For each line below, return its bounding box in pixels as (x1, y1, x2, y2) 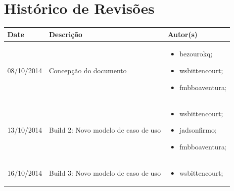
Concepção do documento (49, 65, 127, 76)
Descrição (49, 29, 83, 39)
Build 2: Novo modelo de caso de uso (49, 125, 161, 135)
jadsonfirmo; (179, 125, 217, 135)
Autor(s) (167, 29, 198, 39)
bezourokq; (179, 48, 213, 59)
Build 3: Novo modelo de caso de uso (49, 167, 161, 178)
